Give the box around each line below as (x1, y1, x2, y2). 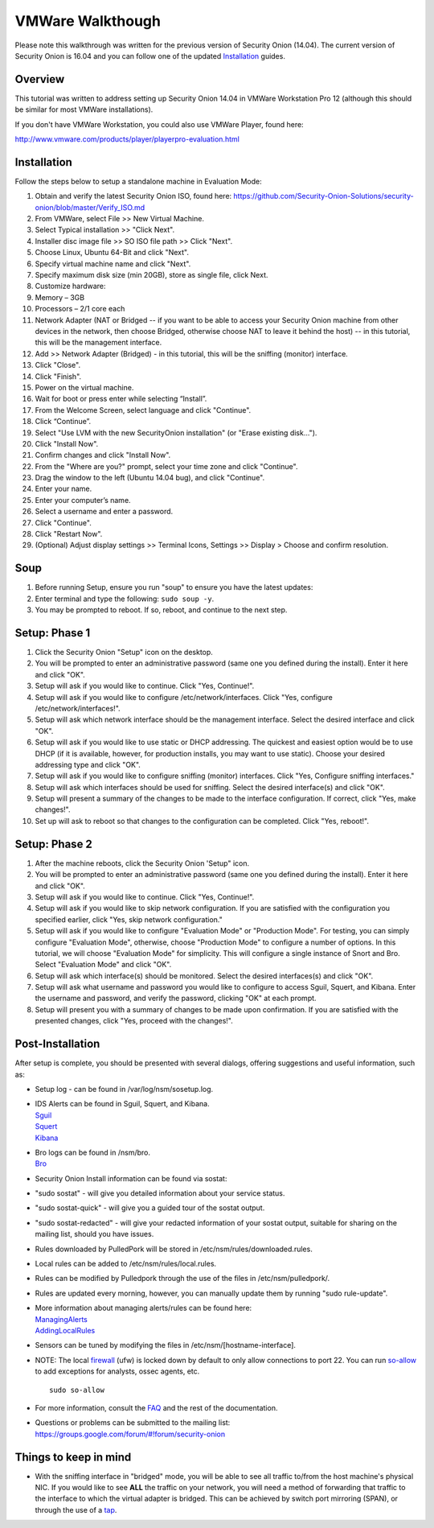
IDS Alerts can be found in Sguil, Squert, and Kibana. (35, 1099, 210, 1109)
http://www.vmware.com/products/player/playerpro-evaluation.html (14, 134, 240, 144)
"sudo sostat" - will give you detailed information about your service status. (35, 1188, 285, 1198)
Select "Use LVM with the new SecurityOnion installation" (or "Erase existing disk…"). (35, 427, 317, 438)
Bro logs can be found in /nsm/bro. (35, 1147, 150, 1157)
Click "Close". (35, 360, 80, 370)
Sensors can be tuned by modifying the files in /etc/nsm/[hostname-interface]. (35, 1341, 297, 1350)
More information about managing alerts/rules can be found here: (35, 1304, 252, 1313)
